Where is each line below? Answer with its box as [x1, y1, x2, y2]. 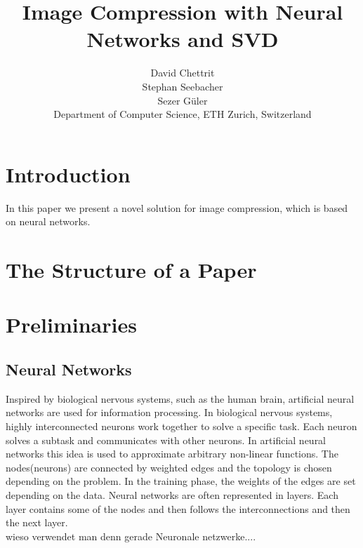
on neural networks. [6, 214, 91, 229]
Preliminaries [6, 310, 137, 339]
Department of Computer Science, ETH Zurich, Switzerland [53, 107, 312, 121]
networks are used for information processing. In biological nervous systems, [6, 405, 333, 420]
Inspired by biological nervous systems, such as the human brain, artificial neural [6, 391, 355, 406]
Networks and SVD [86, 25, 279, 53]
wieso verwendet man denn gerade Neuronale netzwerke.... [6, 528, 256, 543]
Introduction [6, 159, 131, 188]
